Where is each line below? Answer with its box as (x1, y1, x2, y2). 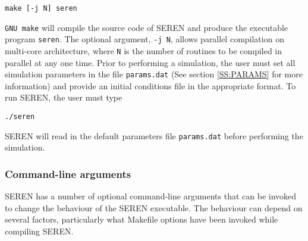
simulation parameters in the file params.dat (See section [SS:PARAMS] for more (5, 68, 303, 80)
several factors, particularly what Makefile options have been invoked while (5, 213, 278, 226)
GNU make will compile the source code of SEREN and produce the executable (5, 21, 288, 33)
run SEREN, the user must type (5, 91, 122, 104)
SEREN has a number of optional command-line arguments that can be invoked (5, 190, 297, 202)
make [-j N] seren (5, 4, 77, 12)
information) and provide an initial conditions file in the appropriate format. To (5, 79, 296, 92)
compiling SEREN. (5, 224, 74, 237)
